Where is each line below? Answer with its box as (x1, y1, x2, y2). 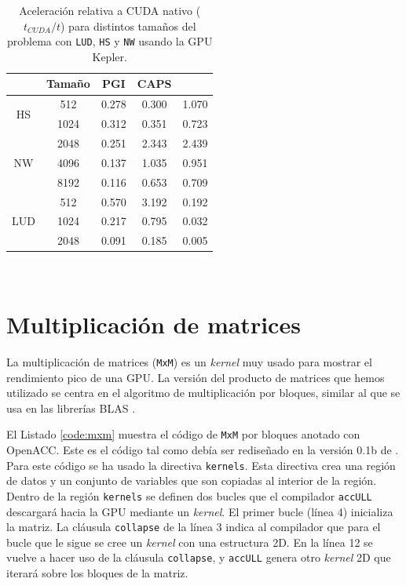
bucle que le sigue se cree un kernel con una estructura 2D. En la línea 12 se (6, 533, 373, 550)
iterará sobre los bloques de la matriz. (6, 565, 188, 581)
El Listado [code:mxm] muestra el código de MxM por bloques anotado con (6, 426, 360, 442)
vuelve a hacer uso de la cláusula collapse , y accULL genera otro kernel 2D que (6, 549, 391, 566)
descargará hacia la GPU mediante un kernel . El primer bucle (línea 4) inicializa (6, 503, 393, 519)
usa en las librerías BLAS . (6, 399, 136, 416)
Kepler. (92, 48, 127, 64)
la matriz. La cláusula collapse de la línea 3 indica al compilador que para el (6, 519, 381, 535)
